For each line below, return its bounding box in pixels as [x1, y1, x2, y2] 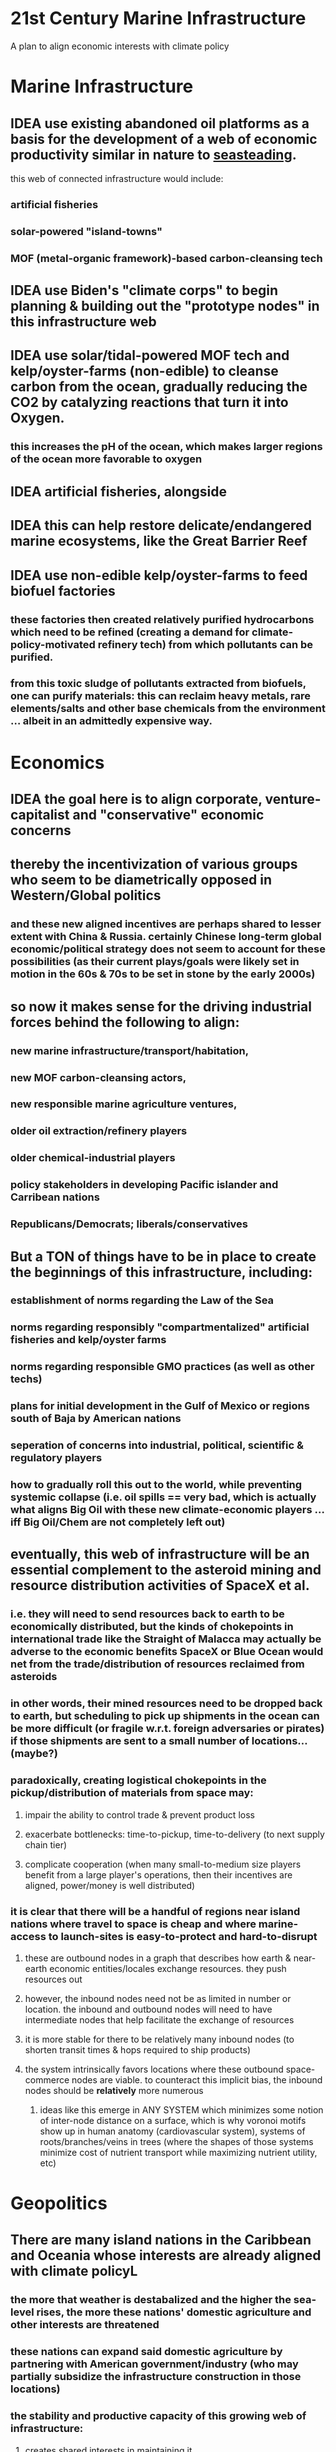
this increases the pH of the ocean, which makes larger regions [10, 440, 323, 454]
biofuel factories [10, 582, 116, 599]
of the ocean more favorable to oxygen [10, 452, 203, 466]
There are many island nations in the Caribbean [10, 2232, 312, 2249]
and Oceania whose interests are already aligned [10, 2247, 322, 2264]
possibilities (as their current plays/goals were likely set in [10, 955, 300, 969]
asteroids [10, 1670, 58, 1684]
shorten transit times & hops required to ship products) [24, 2043, 251, 2056]
